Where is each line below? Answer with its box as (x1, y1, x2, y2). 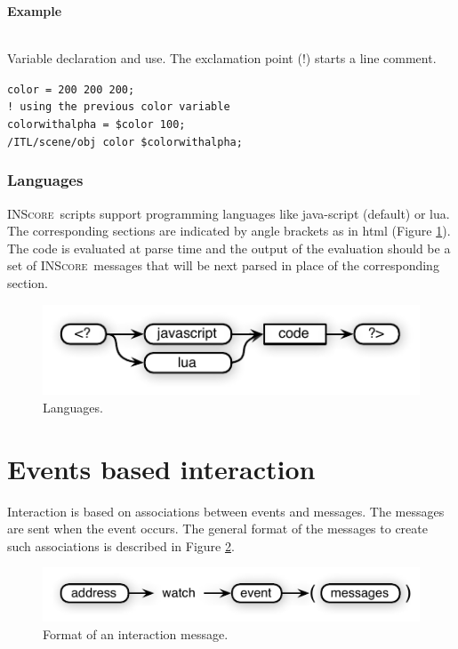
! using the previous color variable (7, 100, 230, 114)
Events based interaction (7, 450, 316, 486)
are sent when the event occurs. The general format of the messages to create (7, 519, 428, 538)
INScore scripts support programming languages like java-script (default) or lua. (7, 204, 450, 222)
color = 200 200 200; (7, 83, 135, 96)
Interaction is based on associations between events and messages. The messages (7, 501, 445, 520)
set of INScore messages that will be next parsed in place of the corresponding (7, 256, 439, 275)
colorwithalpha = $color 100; (7, 118, 186, 132)
